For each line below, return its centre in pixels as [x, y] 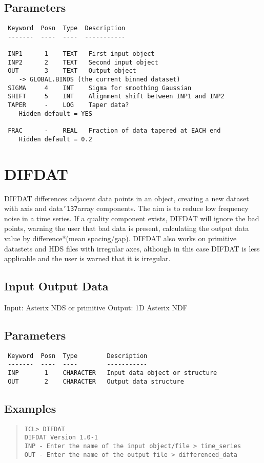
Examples [30, 408]
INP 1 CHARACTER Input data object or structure [113, 373]
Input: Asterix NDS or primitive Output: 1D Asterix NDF [96, 307]
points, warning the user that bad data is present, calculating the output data [127, 228]
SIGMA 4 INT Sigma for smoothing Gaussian [100, 88]
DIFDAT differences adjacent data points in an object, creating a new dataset [127, 198]
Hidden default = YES [55, 113]
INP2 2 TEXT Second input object [83, 62]
